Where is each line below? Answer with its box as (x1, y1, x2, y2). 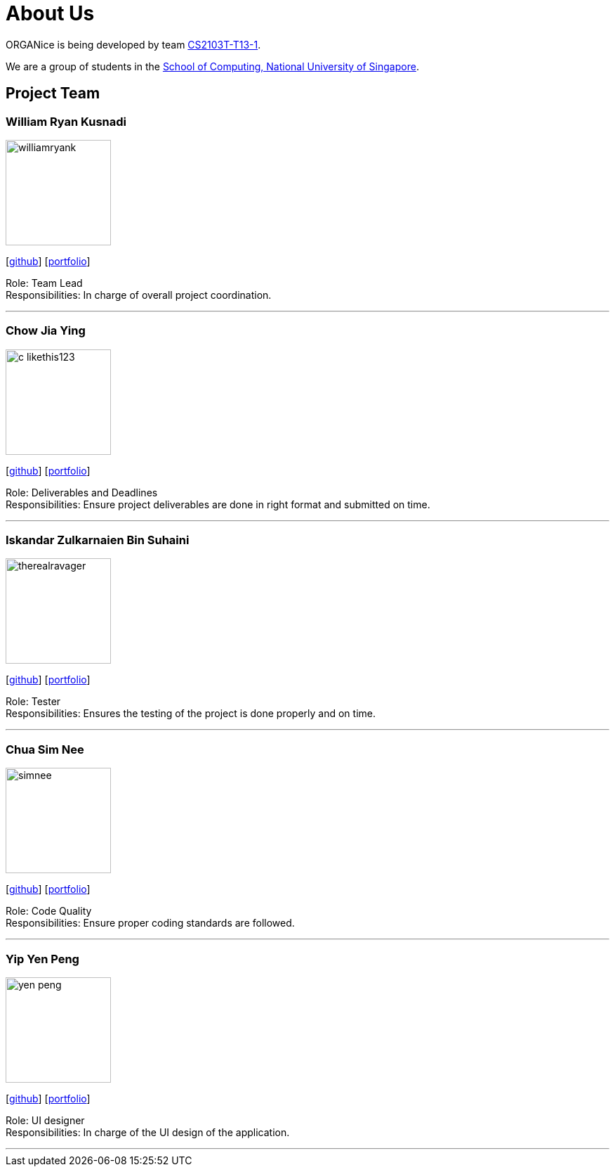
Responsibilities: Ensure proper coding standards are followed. (6, 917, 295, 929)
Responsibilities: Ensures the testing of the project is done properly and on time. (6, 707, 376, 720)
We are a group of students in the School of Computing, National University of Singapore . (6, 60, 419, 72)
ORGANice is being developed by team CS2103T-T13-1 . (6, 38, 261, 51)
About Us (6, 1, 95, 25)
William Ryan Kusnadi (6, 114, 126, 129)
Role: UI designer (6, 1114, 85, 1126)
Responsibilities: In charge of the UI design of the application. (6, 1126, 290, 1138)
